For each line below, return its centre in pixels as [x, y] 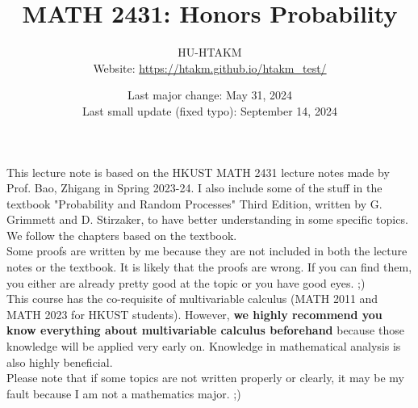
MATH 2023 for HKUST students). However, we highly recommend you [194, 314]
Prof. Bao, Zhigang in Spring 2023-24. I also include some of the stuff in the [194, 188]
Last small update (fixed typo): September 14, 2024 [210, 110]
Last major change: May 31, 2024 [210, 95]
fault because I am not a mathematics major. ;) [124, 393]
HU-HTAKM [210, 52]
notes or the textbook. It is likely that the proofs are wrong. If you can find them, [209, 267]
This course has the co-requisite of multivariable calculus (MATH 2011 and [192, 299]
